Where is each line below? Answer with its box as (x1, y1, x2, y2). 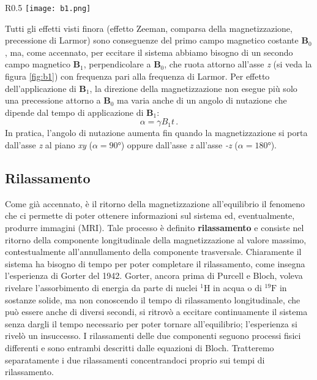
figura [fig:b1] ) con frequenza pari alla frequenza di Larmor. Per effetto (5, 70, 270, 83)
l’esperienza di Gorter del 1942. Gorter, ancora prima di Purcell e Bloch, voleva (5, 269, 303, 282)
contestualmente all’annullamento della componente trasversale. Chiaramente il (5, 245, 302, 258)
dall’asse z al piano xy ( (5, 139, 92, 151)
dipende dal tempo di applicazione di (5, 105, 144, 118)
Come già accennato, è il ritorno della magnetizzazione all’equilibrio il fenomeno (5, 197, 305, 210)
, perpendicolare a (83, 58, 151, 70)
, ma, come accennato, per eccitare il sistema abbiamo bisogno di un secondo (5, 45, 293, 58)
